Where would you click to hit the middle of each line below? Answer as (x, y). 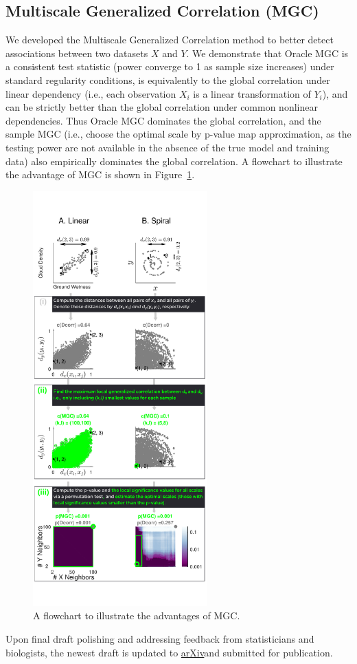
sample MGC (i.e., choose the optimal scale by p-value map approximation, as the (178, 134)
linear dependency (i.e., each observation (91, 93)
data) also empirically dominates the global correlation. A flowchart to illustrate (174, 161)
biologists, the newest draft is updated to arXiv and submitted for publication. (169, 652)
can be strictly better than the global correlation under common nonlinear (162, 107)
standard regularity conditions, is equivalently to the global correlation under (168, 79)
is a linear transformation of (252, 93)
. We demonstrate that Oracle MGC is (267, 53)
